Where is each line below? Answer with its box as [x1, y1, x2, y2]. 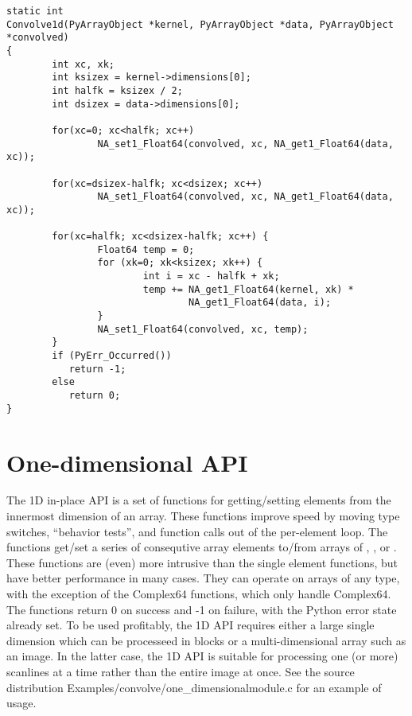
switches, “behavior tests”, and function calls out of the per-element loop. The [6, 523, 388, 539]
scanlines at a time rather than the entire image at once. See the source [6, 663, 355, 679]
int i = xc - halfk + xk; [142, 270, 280, 282]
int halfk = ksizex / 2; [52, 84, 183, 96]
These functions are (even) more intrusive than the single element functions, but [6, 554, 398, 570]
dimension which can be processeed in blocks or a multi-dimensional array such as [6, 632, 406, 648]
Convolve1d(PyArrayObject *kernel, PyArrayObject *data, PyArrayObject [6, 18, 394, 30]
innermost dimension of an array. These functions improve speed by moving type [6, 508, 400, 524]
